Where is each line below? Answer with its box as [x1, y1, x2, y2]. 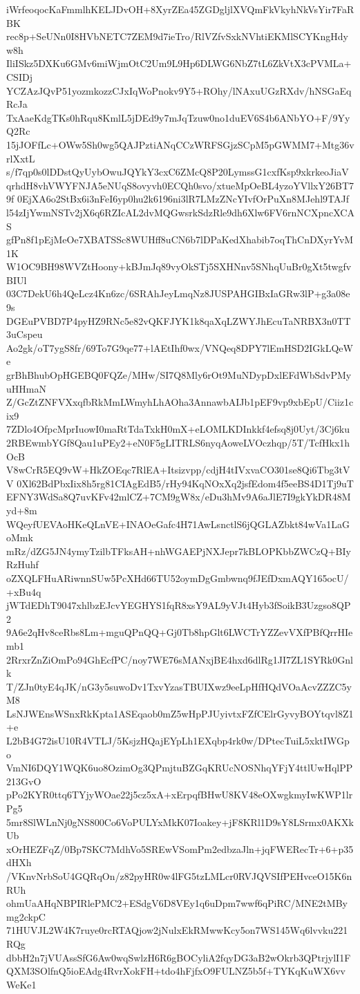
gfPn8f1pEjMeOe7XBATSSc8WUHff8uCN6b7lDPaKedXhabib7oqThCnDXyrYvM [6, 232, 354, 247]
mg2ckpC [6, 909, 46, 923]
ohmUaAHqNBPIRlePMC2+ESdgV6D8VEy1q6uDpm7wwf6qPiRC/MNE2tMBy [6, 896, 348, 910]
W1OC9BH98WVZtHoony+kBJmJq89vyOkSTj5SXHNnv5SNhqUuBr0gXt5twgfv [6, 259, 352, 274]
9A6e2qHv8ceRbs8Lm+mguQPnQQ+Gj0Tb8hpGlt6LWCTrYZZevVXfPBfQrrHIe [6, 625, 353, 639]
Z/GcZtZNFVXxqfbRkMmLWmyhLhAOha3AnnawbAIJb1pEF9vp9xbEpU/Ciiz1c [6, 395, 354, 409]
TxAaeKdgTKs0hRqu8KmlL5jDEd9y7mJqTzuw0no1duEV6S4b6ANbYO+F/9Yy [6, 110, 350, 124]
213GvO [6, 773, 41, 788]
